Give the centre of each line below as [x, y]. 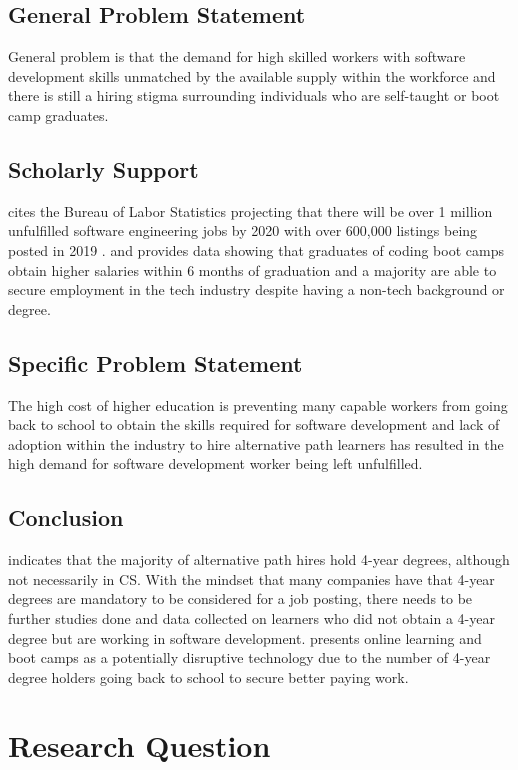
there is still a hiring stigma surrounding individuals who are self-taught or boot [254, 95]
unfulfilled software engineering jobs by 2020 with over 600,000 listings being [243, 230]
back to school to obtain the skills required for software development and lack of [254, 424]
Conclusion [66, 517]
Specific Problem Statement [155, 362]
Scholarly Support [103, 168]
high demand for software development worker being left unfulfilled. [215, 463]
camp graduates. [58, 114]
